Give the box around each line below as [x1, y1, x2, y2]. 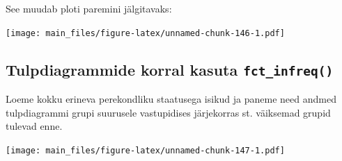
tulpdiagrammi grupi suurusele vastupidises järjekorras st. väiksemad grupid [6, 105, 331, 119]
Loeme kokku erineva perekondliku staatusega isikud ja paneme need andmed [6, 92, 336, 106]
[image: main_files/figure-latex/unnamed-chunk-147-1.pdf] [6, 145, 285, 155]
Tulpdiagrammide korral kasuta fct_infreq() [6, 58, 334, 80]
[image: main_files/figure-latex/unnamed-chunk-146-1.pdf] [6, 28, 285, 38]
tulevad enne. [6, 119, 63, 133]
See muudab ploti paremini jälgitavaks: [6, 1, 172, 15]
